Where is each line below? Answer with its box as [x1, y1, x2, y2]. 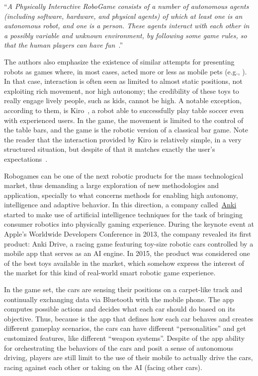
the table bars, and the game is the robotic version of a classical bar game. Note [4, 125, 248, 135]
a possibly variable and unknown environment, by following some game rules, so [4, 30, 247, 40]
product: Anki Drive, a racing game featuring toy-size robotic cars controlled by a [4, 238, 254, 249]
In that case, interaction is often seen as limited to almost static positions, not [4, 76, 243, 86]
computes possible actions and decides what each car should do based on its [4, 304, 235, 314]
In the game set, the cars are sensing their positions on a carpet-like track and [4, 284, 243, 295]
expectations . [4, 153, 48, 164]
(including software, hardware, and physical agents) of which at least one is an [4, 10, 243, 21]
